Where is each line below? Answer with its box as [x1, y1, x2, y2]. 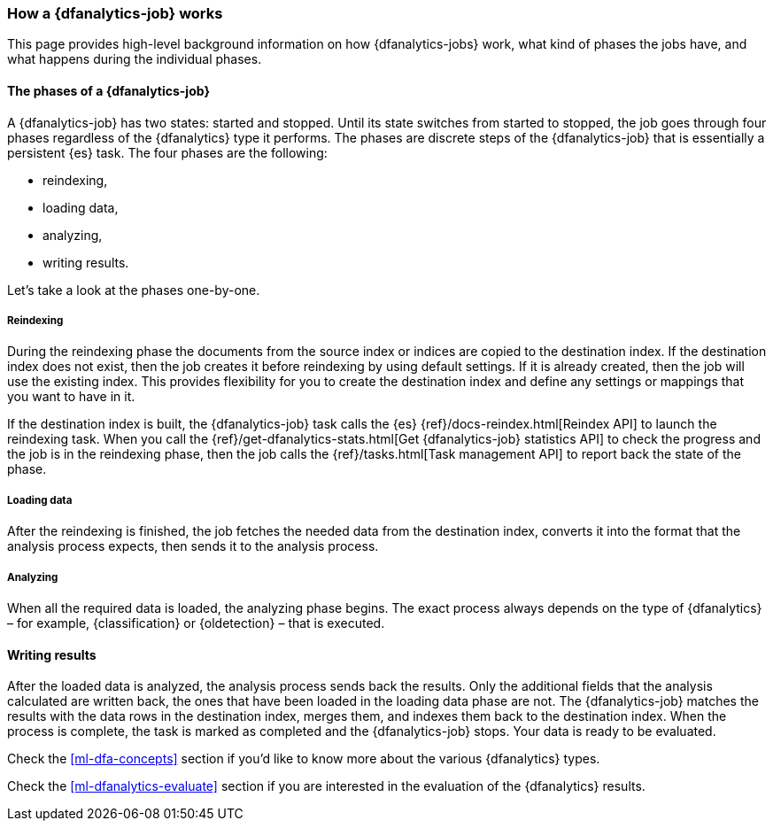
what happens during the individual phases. [7, 51, 262, 67]
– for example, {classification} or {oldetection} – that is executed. [7, 615, 385, 631]
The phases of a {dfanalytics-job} [7, 82, 210, 98]
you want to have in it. [7, 389, 135, 405]
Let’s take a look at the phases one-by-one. [7, 282, 260, 298]
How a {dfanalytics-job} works [7, 4, 223, 22]
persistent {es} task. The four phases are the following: [7, 144, 328, 160]
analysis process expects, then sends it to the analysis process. [7, 538, 379, 554]
